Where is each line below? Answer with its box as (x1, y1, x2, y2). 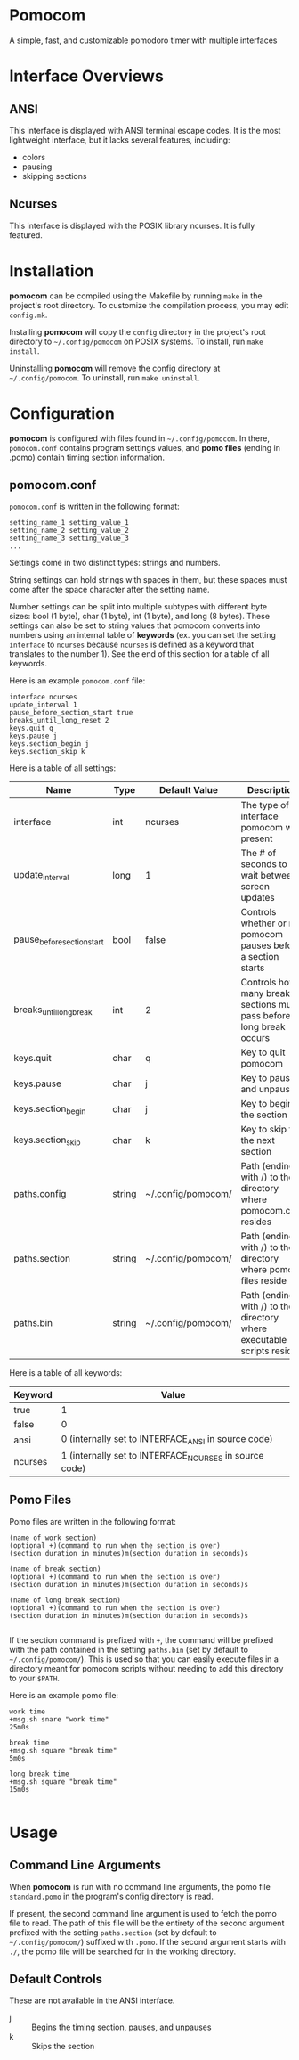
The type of (240, 799, 290, 812)
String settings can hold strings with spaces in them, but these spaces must (9, 575, 287, 585)
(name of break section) (9, 1565, 101, 1574)
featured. (9, 229, 43, 241)
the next (240, 1134, 276, 1147)
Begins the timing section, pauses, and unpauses (31, 2022, 212, 2032)
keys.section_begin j (9, 740, 90, 748)
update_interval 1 (9, 700, 77, 709)
